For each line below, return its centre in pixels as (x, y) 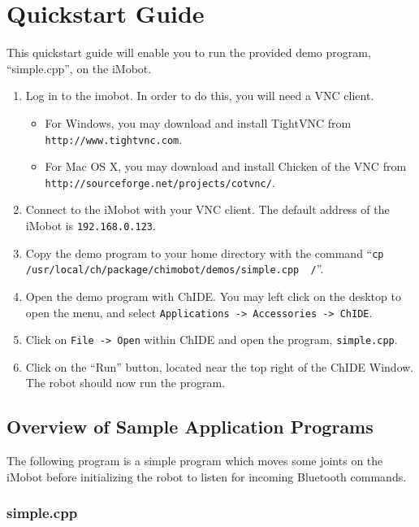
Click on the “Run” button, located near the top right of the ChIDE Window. (220, 366)
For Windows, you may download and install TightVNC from (198, 122)
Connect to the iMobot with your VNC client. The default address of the (207, 209)
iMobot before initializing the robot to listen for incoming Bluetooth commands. (207, 476)
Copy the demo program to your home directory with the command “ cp (205, 253)
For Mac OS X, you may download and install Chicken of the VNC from (226, 166)
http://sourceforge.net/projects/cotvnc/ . (160, 182)
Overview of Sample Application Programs (190, 427)
